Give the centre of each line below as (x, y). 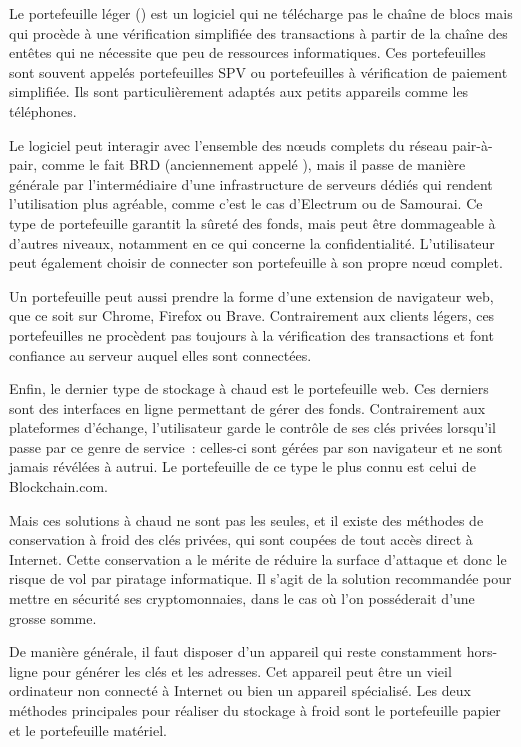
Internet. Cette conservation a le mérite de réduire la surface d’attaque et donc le (258, 558)
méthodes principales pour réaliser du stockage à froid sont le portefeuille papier (255, 710)
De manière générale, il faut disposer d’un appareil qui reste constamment (235, 651)
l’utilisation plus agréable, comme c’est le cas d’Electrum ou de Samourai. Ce (246, 203)
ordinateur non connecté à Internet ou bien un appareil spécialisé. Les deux (240, 690)
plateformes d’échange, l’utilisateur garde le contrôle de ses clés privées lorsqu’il (252, 427)
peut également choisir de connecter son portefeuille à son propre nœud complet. (256, 262)
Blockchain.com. (58, 486)
